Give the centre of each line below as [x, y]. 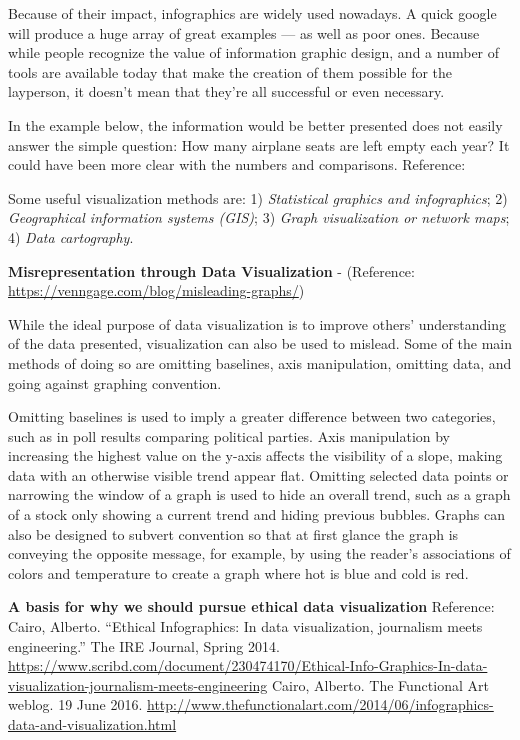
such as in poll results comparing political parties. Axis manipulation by [229, 435]
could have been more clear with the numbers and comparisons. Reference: [237, 164]
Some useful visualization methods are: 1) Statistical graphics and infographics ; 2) [258, 197]
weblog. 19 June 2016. [75, 704]
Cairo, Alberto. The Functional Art [380, 684]
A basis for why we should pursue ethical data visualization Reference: [251, 606]
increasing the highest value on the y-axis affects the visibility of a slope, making [255, 455]
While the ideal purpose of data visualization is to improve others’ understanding [257, 323]
